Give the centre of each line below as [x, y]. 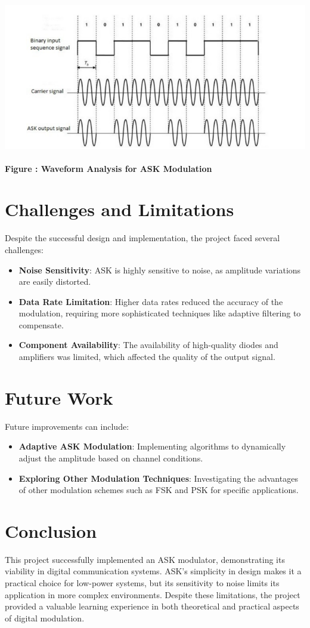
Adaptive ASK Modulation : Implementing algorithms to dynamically [152, 446]
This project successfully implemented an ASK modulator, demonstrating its [145, 559]
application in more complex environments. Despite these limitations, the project [153, 594]
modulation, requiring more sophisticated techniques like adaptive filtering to [160, 313]
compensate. [41, 324]
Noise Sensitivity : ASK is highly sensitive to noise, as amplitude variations [160, 270]
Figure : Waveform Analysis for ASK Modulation [108, 168]
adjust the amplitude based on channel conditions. [111, 458]
